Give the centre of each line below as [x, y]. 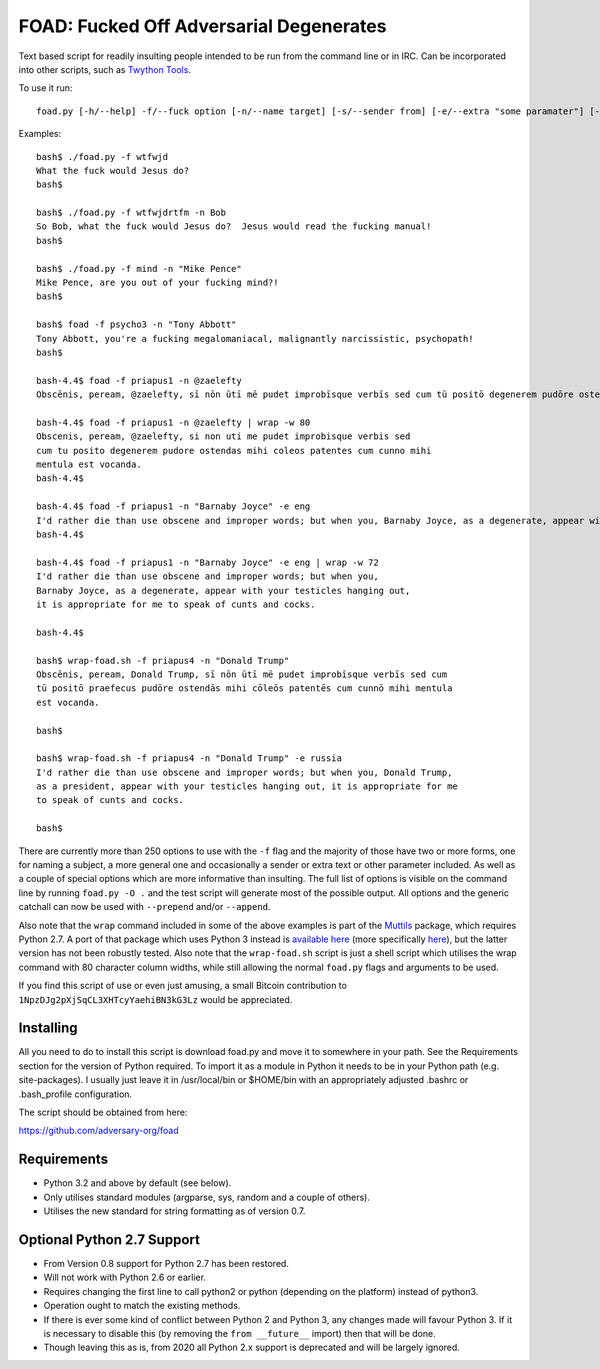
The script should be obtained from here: [103, 1112]
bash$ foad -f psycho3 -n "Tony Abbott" [136, 324]
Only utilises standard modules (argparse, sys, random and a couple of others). [206, 1197]
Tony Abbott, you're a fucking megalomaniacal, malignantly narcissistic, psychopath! [255, 338]
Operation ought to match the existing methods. [142, 1306]
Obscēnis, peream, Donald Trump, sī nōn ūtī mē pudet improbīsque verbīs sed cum [242, 674]
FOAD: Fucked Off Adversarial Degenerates [202, 26]
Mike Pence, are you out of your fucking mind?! [157, 283]
